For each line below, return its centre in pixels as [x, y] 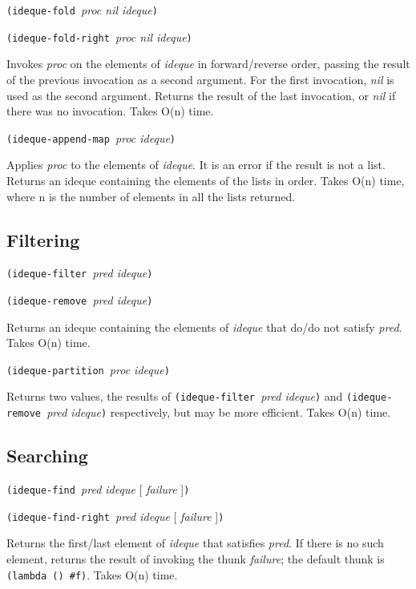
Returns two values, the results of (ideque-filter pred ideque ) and [175, 396]
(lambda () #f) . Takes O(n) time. [92, 574]
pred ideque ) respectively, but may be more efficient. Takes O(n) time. [219, 412]
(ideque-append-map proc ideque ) [91, 137]
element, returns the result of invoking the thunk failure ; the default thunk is [196, 558]
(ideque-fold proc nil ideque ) [82, 10]
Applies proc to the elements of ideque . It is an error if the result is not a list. [196, 165]
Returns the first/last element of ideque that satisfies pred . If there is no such [195, 543]
